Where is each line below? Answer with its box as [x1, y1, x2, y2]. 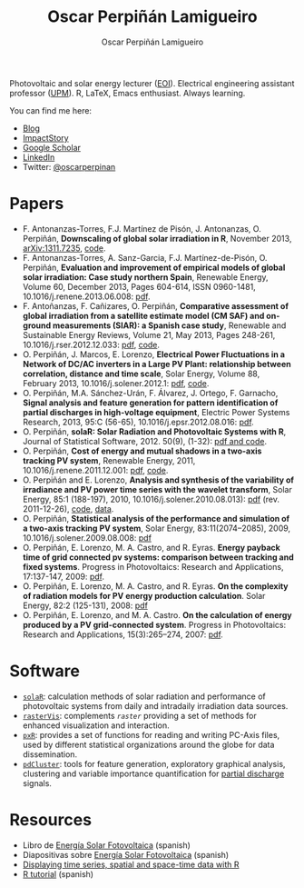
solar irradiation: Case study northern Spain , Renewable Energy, [22, 271, 270, 283]
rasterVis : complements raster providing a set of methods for [22, 710, 257, 721]
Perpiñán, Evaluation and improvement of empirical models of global [22, 262, 286, 273]
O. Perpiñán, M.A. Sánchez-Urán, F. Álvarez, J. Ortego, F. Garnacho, [22, 387, 279, 398]
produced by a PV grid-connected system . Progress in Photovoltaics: [22, 619, 287, 630]
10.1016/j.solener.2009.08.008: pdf [22, 532, 152, 543]
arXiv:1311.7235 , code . [22, 243, 106, 254]
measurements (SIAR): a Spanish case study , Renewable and [53, 320, 287, 331]
